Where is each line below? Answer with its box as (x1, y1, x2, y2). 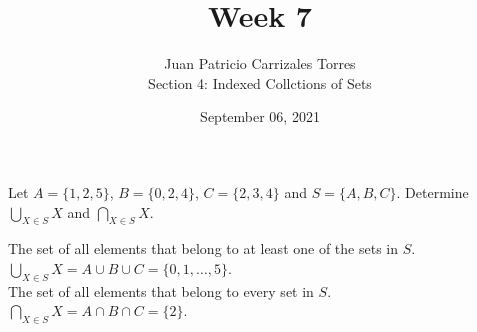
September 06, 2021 (200, 106, 320, 127)
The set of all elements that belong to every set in (8, 280, 314, 301)
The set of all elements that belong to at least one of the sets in (8, 238, 398, 259)
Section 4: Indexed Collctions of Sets (148, 72, 372, 93)
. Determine (396, 181, 469, 202)
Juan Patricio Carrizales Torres (164, 53, 356, 74)
